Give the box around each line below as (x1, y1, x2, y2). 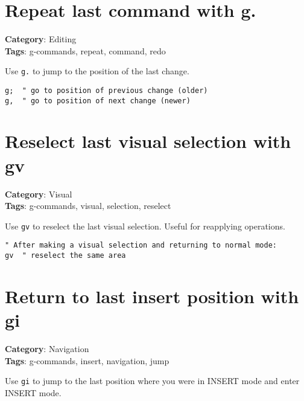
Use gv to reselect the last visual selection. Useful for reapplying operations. (5, 219, 285, 232)
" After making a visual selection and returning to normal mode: (5, 241, 277, 250)
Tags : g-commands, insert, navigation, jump (5, 354, 169, 367)
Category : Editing (5, 33, 77, 45)
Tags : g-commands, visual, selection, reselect (5, 199, 171, 212)
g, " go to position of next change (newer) (5, 96, 191, 105)
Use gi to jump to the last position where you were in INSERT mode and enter (5, 374, 300, 387)
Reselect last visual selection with (5, 129, 291, 153)
